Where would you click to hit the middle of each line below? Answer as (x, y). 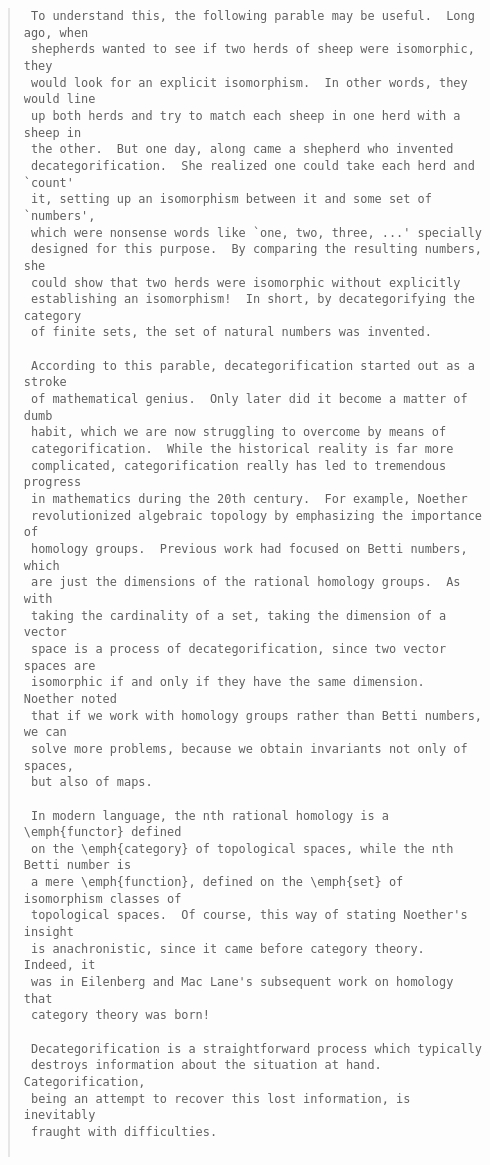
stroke (45, 382)
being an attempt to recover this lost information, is (220, 1098)
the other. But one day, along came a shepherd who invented (242, 149)
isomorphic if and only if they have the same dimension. (227, 682)
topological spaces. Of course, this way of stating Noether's (249, 915)
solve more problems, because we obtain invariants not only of (249, 748)
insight (48, 932)
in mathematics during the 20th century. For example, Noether (249, 499)
